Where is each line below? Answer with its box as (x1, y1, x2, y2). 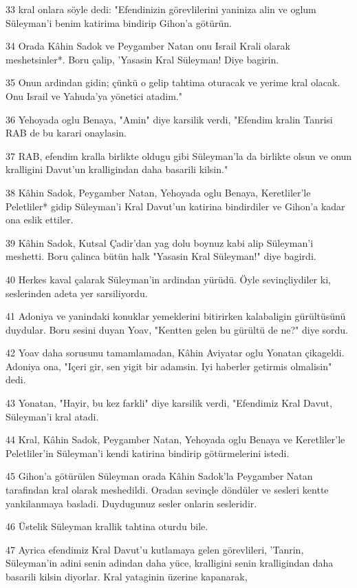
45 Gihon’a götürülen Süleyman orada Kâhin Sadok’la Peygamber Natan (6, 469, 313, 483)
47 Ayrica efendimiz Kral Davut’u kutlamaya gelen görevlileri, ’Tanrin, (6, 542, 304, 556)
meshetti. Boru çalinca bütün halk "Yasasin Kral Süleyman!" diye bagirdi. (6, 249, 316, 263)
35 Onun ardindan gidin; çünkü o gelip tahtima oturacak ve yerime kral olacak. (6, 75, 340, 90)
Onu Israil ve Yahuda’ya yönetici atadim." (6, 88, 182, 103)
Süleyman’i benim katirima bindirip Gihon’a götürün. (6, 15, 232, 30)
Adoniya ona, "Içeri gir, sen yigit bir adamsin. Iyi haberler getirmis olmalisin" (6, 358, 332, 373)
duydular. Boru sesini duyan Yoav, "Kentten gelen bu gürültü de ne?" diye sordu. (6, 322, 349, 336)
